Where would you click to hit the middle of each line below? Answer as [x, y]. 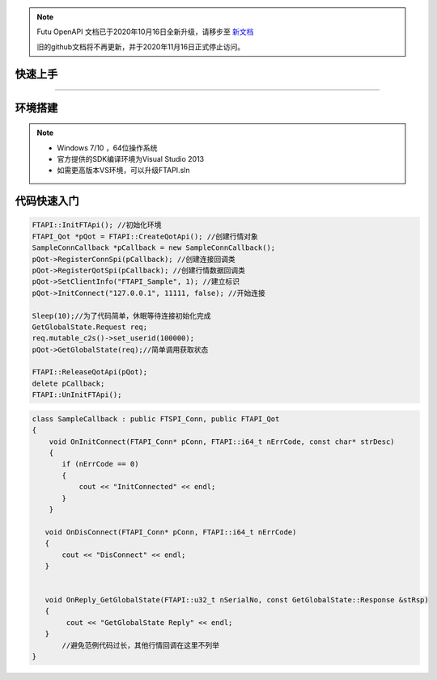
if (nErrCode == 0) [100, 464]
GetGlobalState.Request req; [90, 327]
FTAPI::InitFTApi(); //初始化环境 [97, 225]
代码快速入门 [47, 201]
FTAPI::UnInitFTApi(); [77, 395]
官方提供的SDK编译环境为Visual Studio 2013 [131, 158]
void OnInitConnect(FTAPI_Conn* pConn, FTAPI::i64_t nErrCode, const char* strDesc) [222, 441]
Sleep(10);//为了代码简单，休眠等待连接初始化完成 [121, 316]
